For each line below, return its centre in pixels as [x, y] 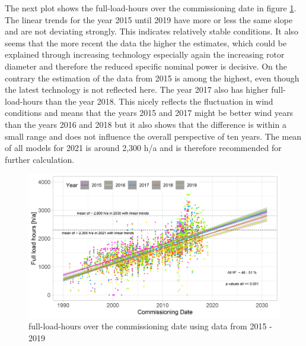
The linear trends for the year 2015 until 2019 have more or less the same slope [149, 19]
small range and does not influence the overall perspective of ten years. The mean [153, 136]
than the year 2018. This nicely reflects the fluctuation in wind [159, 101]
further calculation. [40, 159]
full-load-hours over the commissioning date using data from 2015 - [150, 326]
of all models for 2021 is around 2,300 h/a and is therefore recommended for [143, 148]
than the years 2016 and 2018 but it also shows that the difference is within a [146, 124]
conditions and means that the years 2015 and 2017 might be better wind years [149, 113]
